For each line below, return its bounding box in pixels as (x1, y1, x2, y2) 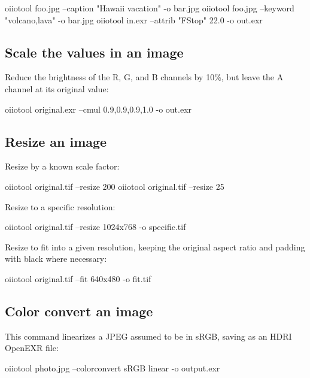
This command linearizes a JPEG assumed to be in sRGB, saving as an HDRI (5, 329, 292, 342)
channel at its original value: (5, 82, 109, 95)
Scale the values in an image (5, 43, 184, 61)
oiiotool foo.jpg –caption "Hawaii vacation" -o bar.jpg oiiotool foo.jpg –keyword (5, 2, 294, 14)
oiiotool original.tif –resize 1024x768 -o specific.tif (5, 220, 186, 233)
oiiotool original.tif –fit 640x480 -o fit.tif (5, 272, 151, 285)
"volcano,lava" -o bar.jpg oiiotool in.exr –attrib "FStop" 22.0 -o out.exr (5, 13, 263, 26)
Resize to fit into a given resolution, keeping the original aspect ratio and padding (5, 240, 305, 253)
